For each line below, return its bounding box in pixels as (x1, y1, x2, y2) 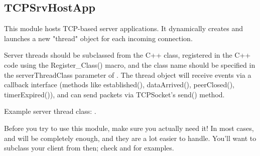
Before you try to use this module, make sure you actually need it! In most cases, (4, 122, 254, 133)
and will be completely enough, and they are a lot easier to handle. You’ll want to (4, 132, 256, 143)
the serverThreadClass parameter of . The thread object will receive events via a (4, 69, 251, 80)
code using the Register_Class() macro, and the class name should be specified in (4, 59, 255, 70)
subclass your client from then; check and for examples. (4, 142, 174, 153)
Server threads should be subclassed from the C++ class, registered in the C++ (4, 50, 251, 60)
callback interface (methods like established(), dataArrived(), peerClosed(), (4, 79, 234, 90)
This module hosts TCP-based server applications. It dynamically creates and (4, 23, 243, 34)
